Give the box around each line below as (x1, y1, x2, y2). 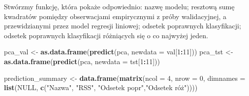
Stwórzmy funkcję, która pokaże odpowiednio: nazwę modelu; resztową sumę (4, 1, 235, 11)
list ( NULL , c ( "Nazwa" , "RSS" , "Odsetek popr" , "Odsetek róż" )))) (4, 82, 198, 93)
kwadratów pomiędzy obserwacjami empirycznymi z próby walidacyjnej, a (4, 11, 227, 21)
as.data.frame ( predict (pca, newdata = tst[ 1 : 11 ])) (4, 56, 160, 66)
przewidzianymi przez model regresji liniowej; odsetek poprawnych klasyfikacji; (4, 21, 241, 31)
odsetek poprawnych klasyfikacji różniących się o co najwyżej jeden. (4, 30, 208, 40)
